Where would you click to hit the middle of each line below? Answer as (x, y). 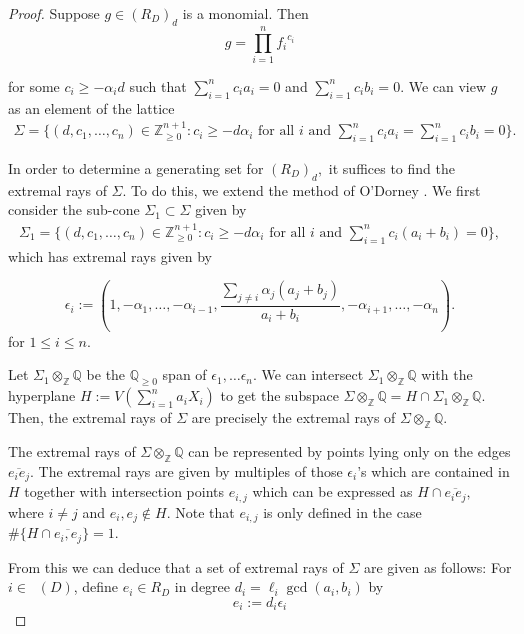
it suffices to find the (391, 167)
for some (34, 85)
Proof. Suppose (54, 13)
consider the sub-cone (74, 209)
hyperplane (42, 395)
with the (447, 374)
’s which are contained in (433, 470)
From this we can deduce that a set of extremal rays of (176, 566)
